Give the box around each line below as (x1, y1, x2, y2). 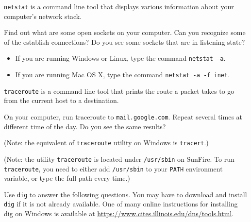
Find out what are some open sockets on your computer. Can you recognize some (4, 27, 246, 37)
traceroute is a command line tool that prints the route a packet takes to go (4, 85, 234, 96)
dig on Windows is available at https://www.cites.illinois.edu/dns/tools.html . (4, 208, 234, 219)
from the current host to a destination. (4, 95, 119, 105)
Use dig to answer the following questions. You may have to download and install (4, 189, 247, 199)
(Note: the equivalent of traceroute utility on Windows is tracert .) (4, 137, 209, 148)
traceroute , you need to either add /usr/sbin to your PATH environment (4, 163, 223, 173)
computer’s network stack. (4, 11, 82, 21)
